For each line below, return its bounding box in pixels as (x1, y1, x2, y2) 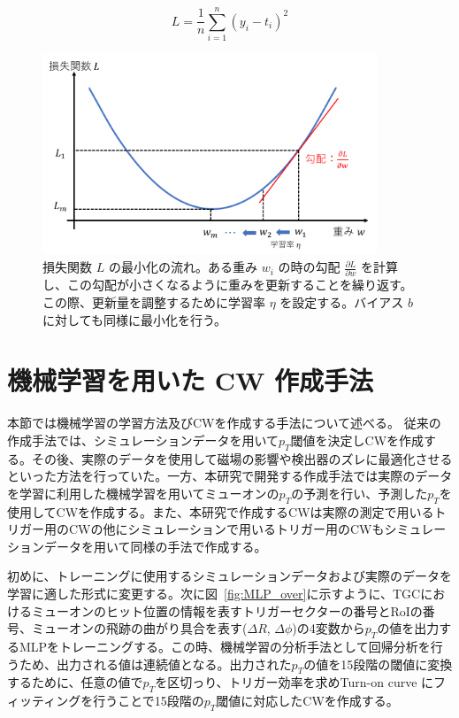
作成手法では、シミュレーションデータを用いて (7, 430, 279, 449)
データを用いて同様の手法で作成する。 (43, 537, 267, 555)
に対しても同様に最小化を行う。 (42, 310, 227, 328)
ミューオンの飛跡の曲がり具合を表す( (31, 619, 248, 637)
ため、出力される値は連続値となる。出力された (19, 654, 292, 673)
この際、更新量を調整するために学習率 (42, 292, 265, 311)
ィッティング (7, 691, 81, 710)
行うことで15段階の (93, 691, 204, 710)
